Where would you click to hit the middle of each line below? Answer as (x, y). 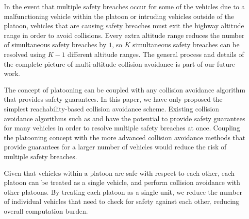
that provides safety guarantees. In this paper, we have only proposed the (113, 99)
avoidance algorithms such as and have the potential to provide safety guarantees (125, 118)
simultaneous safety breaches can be (186, 45)
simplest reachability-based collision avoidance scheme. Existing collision (112, 108)
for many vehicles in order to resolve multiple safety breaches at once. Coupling (122, 128)
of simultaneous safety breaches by (55, 45)
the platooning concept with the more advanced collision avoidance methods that (125, 137)
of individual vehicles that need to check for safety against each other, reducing (122, 201)
